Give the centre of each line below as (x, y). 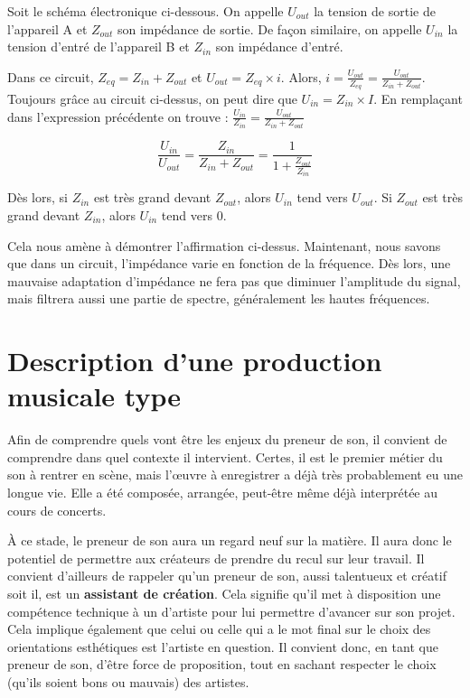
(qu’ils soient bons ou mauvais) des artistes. (128, 682)
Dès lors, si (38, 197)
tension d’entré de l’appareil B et (99, 47)
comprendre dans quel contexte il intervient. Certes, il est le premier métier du (225, 456)
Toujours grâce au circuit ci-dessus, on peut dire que (152, 99)
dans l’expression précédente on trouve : (118, 116)
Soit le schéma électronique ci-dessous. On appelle (146, 11)
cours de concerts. (57, 510)
